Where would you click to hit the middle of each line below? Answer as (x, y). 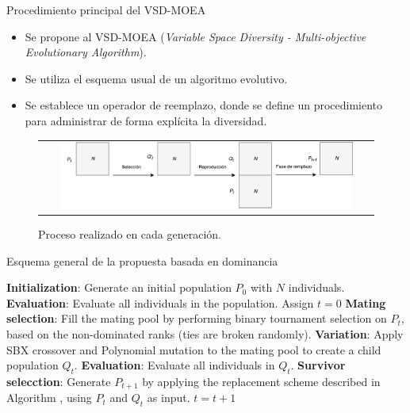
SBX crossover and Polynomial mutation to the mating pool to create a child (194, 349)
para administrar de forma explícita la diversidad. (146, 120)
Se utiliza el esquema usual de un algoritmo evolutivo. (156, 78)
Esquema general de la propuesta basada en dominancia (142, 260)
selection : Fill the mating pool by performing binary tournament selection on (197, 318)
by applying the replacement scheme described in (261, 381)
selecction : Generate (59, 381)
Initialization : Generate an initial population (119, 287)
